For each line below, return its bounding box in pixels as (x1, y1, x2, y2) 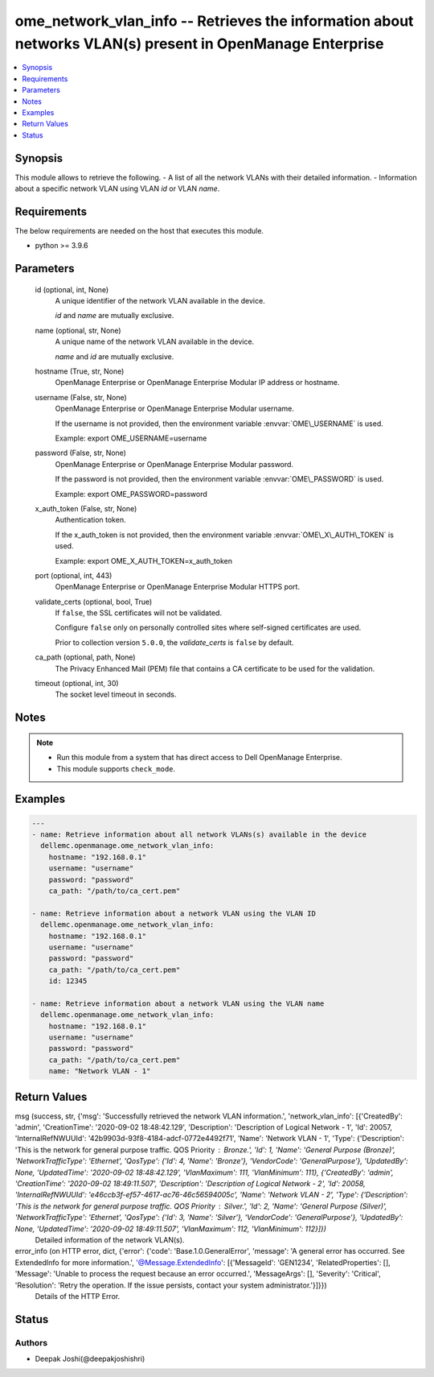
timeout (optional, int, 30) (35, 679, 120, 688)
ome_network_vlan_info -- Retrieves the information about (14, 12, 414, 30)
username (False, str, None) (35, 392, 128, 402)
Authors (14, 1337, 48, 1348)
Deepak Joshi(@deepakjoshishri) (35, 1354, 145, 1364)
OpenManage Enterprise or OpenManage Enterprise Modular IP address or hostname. (55, 378, 340, 387)
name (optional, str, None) (35, 325, 121, 335)
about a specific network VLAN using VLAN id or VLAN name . (14, 184, 220, 193)
